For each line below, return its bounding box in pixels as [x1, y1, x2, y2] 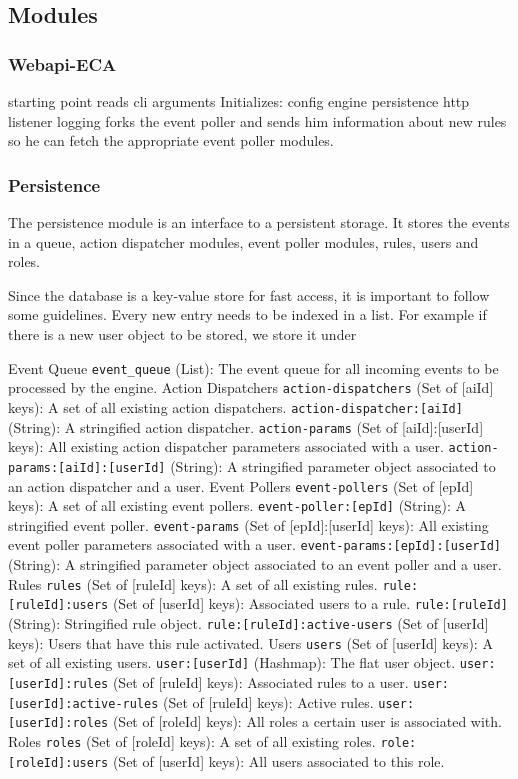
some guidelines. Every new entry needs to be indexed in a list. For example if [8, 304, 487, 325]
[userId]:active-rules [8, 696, 159, 711]
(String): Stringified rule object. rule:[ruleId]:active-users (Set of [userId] [8, 613, 489, 634]
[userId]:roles [8, 716, 109, 731]
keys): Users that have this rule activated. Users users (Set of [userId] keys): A [8, 632, 493, 653]
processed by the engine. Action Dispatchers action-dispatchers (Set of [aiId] [8, 377, 494, 398]
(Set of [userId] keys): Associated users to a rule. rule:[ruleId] [112, 593, 508, 614]
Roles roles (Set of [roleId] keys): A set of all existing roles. [8, 730, 376, 751]
